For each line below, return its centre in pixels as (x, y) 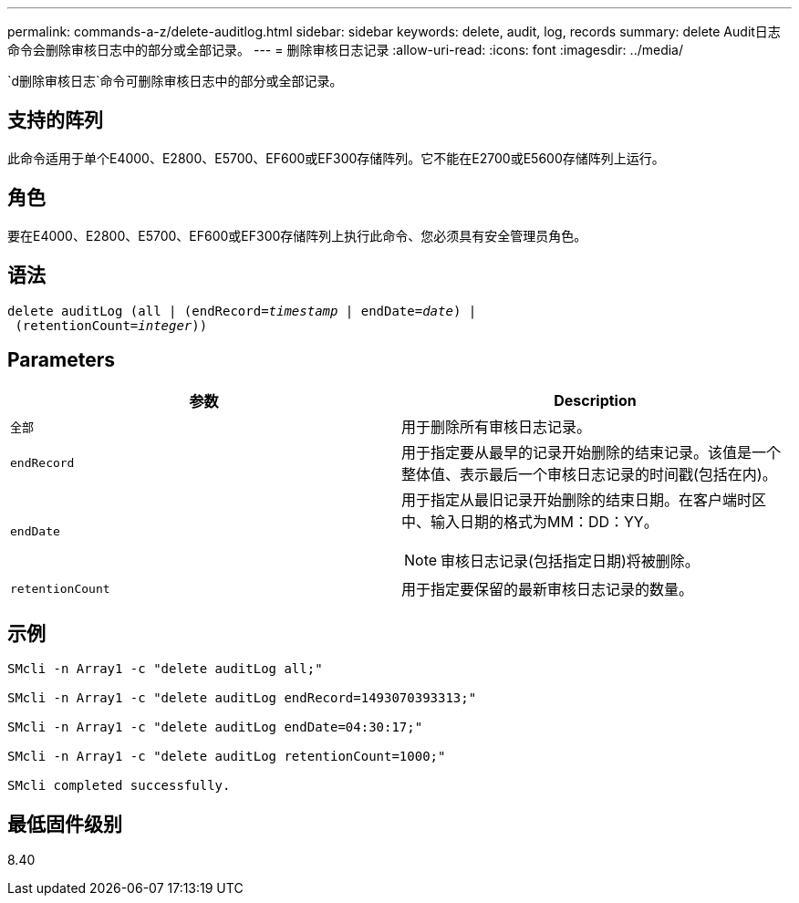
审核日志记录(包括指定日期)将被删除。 (570, 561)
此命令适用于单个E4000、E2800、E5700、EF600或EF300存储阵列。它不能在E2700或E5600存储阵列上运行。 (336, 158)
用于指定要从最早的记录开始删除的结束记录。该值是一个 (591, 453)
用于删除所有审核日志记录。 (497, 427)
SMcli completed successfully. (119, 786)
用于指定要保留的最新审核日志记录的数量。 (548, 590)
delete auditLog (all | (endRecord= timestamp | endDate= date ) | (242, 311)
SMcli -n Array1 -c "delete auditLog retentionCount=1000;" (227, 757)
